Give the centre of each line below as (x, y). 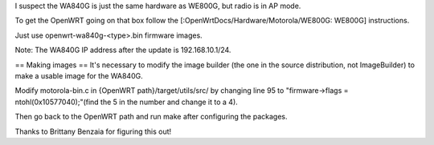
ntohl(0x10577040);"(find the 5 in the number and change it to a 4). (127, 102)
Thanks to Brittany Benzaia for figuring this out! (93, 131)
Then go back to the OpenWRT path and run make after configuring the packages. (151, 117)
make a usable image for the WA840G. (79, 75)
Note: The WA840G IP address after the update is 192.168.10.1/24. (123, 50)
